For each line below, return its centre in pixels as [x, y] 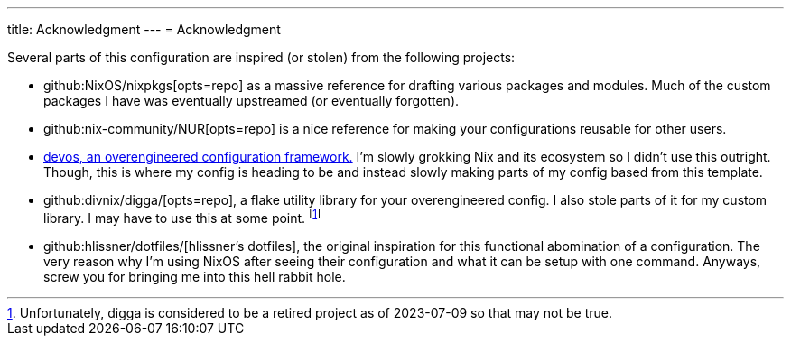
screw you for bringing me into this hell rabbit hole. [195, 276]
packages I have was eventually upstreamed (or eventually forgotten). [251, 101]
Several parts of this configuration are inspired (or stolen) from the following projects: [261, 57]
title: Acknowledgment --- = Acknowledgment [144, 29]
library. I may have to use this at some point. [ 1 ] [182, 217]
